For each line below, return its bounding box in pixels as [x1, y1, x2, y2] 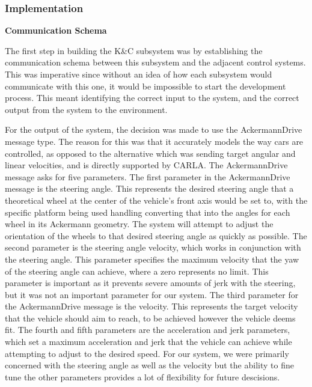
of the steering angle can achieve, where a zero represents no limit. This [5, 264, 269, 277]
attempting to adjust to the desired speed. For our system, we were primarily [5, 347, 289, 359]
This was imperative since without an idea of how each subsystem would [5, 68, 272, 80]
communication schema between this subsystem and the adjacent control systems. [5, 56, 306, 69]
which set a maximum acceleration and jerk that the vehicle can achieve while [5, 335, 292, 348]
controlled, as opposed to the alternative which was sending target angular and [5, 147, 296, 159]
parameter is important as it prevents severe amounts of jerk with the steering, [5, 276, 296, 289]
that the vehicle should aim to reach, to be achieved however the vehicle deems [5, 311, 296, 324]
